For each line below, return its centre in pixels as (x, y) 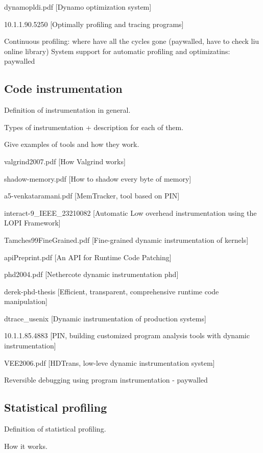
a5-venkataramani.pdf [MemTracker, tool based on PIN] (92, 196)
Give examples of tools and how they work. (72, 144)
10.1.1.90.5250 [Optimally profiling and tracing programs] (94, 24)
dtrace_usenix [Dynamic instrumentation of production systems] (105, 318)
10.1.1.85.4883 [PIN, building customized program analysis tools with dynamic (127, 335)
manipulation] (26, 301)
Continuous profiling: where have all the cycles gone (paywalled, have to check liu (132, 41)
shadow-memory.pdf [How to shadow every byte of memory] (98, 178)
